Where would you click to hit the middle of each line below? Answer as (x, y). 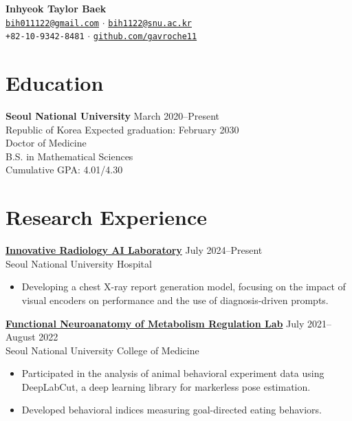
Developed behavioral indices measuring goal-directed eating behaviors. (172, 410)
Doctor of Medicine (46, 143)
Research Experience (106, 217)
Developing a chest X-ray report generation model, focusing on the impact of (184, 287)
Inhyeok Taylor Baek (56, 8)
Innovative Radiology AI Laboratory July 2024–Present (134, 250)
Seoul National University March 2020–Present (113, 116)
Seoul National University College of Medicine (102, 350)
